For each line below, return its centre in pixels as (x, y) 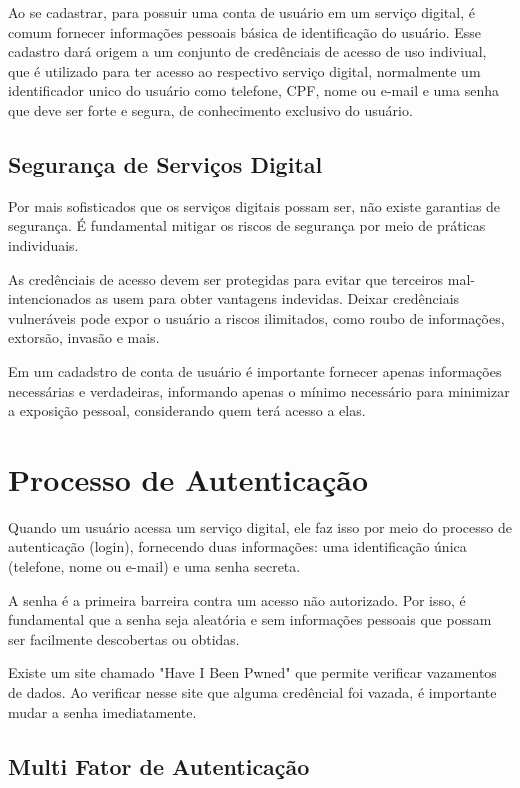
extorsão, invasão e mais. (84, 337)
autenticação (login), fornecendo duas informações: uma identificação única (237, 546)
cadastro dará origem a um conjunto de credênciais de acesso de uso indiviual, (247, 51)
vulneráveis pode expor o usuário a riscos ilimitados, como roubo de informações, (256, 317)
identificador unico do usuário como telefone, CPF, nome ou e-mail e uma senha (253, 90)
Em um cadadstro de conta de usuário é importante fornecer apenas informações (255, 370)
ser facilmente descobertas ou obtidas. (124, 638)
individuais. (43, 244)
